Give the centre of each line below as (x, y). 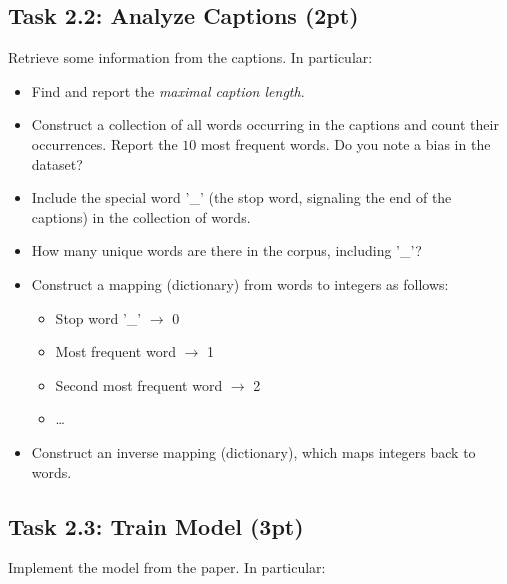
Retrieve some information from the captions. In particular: (190, 57)
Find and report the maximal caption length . (168, 90)
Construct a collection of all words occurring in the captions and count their (265, 124)
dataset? (57, 163)
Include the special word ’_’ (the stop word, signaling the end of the (241, 197)
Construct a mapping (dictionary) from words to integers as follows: (240, 283)
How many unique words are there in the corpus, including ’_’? (226, 250)
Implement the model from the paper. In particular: (167, 567)
